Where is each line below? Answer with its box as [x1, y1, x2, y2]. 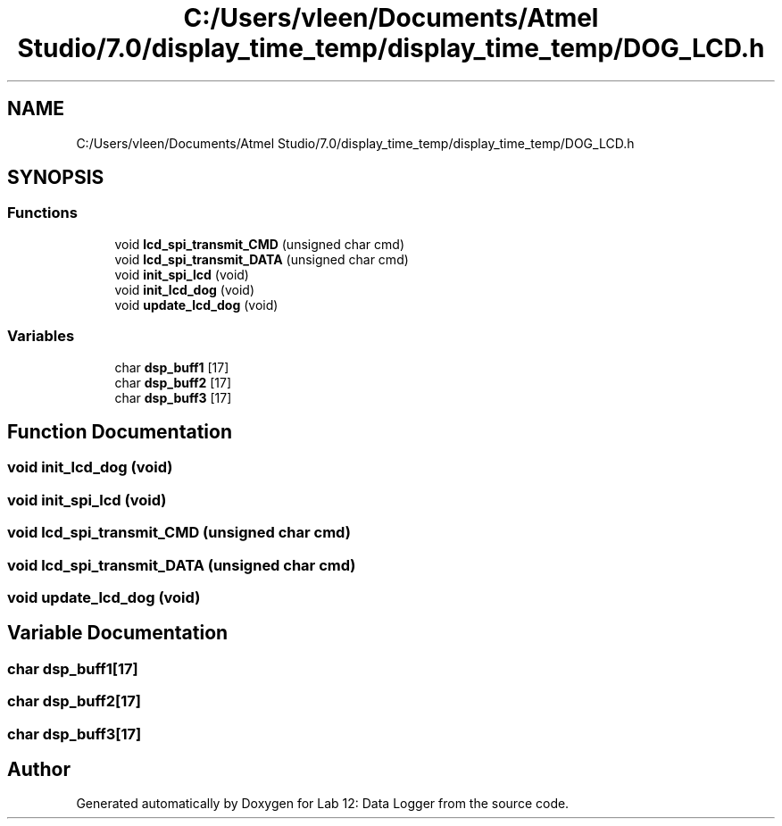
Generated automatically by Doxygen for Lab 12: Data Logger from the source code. [76, 796, 570, 812]
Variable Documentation [7, 622, 229, 645]
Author [7, 757, 71, 780]
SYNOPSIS [7, 166, 104, 189]
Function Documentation [7, 420, 232, 443]
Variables [7, 327, 75, 346]
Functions [7, 204, 78, 222]
